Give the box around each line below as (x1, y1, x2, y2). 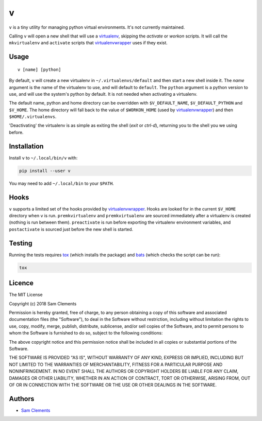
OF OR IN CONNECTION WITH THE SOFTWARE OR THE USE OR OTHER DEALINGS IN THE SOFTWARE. (9, 382, 217, 387)
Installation (9, 142, 44, 150)
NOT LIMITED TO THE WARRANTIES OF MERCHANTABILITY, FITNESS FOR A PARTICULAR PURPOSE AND (9, 361, 223, 367)
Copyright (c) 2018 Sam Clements (9, 300, 77, 306)
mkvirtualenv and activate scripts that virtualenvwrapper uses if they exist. (9, 40, 168, 46)
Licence (9, 279, 34, 287)
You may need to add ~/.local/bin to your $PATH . (9, 180, 114, 186)
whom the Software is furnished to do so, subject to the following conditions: (9, 330, 163, 336)
